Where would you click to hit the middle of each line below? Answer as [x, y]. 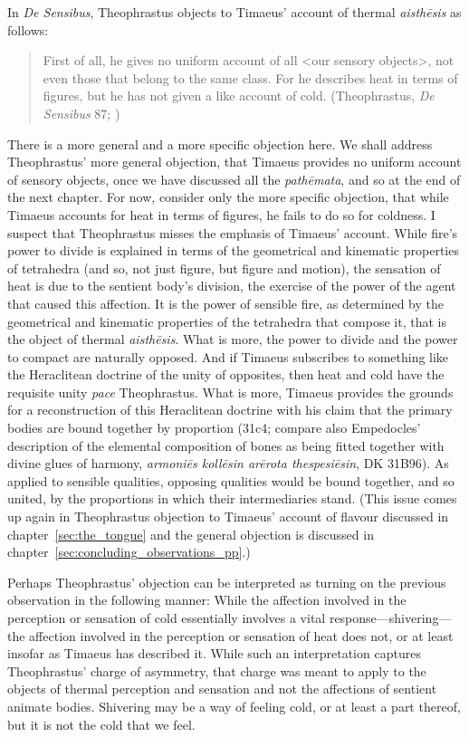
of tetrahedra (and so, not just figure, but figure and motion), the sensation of [224, 268]
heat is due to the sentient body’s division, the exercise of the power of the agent [232, 286]
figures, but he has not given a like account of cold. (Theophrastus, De [239, 96]
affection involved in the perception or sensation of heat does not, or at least [241, 635]
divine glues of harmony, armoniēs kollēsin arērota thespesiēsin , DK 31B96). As [228, 463]
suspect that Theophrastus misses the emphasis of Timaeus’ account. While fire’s [233, 232]
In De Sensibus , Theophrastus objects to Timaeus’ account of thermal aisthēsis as [234, 12]
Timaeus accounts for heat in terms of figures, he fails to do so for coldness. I [221, 214]
